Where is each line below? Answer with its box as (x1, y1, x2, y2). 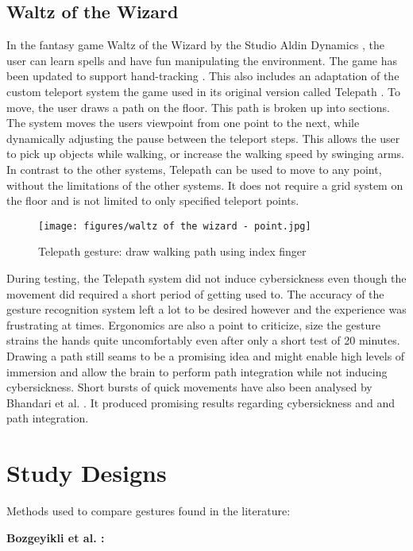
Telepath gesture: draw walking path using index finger (38, 243, 307, 260)
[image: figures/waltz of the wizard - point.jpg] (38, 220, 311, 232)
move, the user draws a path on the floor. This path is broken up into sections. (6, 98, 390, 115)
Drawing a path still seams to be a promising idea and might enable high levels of (6, 347, 405, 364)
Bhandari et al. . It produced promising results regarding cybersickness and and (6, 394, 396, 410)
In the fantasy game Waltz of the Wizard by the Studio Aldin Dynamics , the (6, 37, 385, 53)
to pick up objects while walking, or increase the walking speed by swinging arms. (6, 145, 404, 162)
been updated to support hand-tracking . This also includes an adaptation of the (6, 67, 399, 84)
